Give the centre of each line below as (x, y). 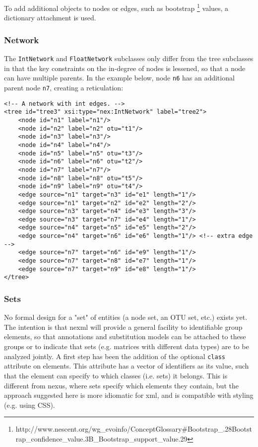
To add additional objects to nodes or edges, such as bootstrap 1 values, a (116, 7)
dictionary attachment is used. (50, 18)
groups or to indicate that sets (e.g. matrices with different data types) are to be (127, 346)
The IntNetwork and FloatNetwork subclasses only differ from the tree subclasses (129, 58)
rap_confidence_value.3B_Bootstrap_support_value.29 (101, 438)
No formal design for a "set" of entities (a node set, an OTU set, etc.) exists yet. (126, 317)
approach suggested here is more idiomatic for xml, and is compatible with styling (129, 395)
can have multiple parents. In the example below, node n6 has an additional (119, 78)
